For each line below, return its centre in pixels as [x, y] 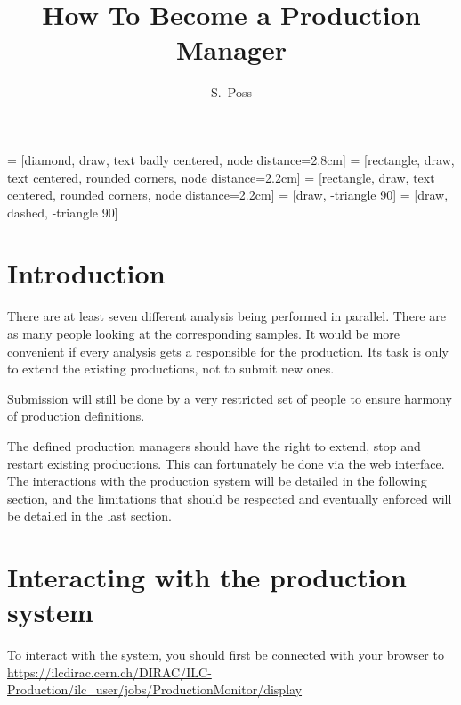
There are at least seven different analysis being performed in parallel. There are [226, 316]
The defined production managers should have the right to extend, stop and [214, 445]
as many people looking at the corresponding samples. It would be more [204, 333]
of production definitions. [76, 416]
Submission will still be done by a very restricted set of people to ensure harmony [230, 398]
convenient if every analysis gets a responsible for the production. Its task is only [228, 351]
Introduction [86, 273]
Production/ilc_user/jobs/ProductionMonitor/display [155, 689]
